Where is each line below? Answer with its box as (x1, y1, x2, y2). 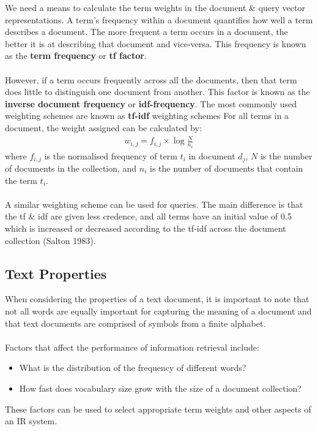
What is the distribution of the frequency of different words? (19, 361, 246, 374)
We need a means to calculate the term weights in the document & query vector (5, 1, 305, 13)
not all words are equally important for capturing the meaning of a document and (5, 304, 312, 317)
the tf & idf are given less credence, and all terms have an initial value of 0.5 (5, 210, 292, 223)
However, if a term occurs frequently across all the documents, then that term (5, 73, 297, 86)
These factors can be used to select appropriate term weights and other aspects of (5, 402, 311, 415)
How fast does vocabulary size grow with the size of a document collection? (19, 381, 301, 394)
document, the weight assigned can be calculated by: (5, 121, 202, 134)
